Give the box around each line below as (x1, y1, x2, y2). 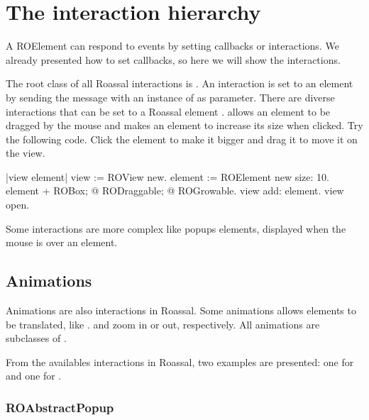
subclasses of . (6, 331, 67, 346)
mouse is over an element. (6, 235, 118, 250)
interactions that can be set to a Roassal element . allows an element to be (6, 104, 331, 118)
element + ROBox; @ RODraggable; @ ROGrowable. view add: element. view (6, 183, 344, 198)
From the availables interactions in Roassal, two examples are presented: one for (6, 354, 354, 369)
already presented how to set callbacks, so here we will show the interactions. (6, 52, 341, 67)
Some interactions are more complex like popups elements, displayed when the (6, 221, 346, 236)
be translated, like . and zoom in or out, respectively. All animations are (6, 316, 320, 331)
